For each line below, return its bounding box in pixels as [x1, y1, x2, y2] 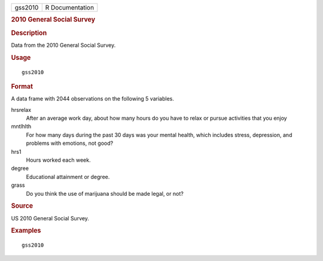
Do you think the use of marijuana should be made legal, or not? [26, 190, 184, 197]
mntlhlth [11, 123, 32, 130]
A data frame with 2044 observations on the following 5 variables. [11, 95, 175, 102]
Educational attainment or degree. [26, 173, 110, 180]
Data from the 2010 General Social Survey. [11, 41, 116, 48]
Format [11, 82, 33, 90]
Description [11, 29, 47, 37]
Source [11, 202, 33, 210]
